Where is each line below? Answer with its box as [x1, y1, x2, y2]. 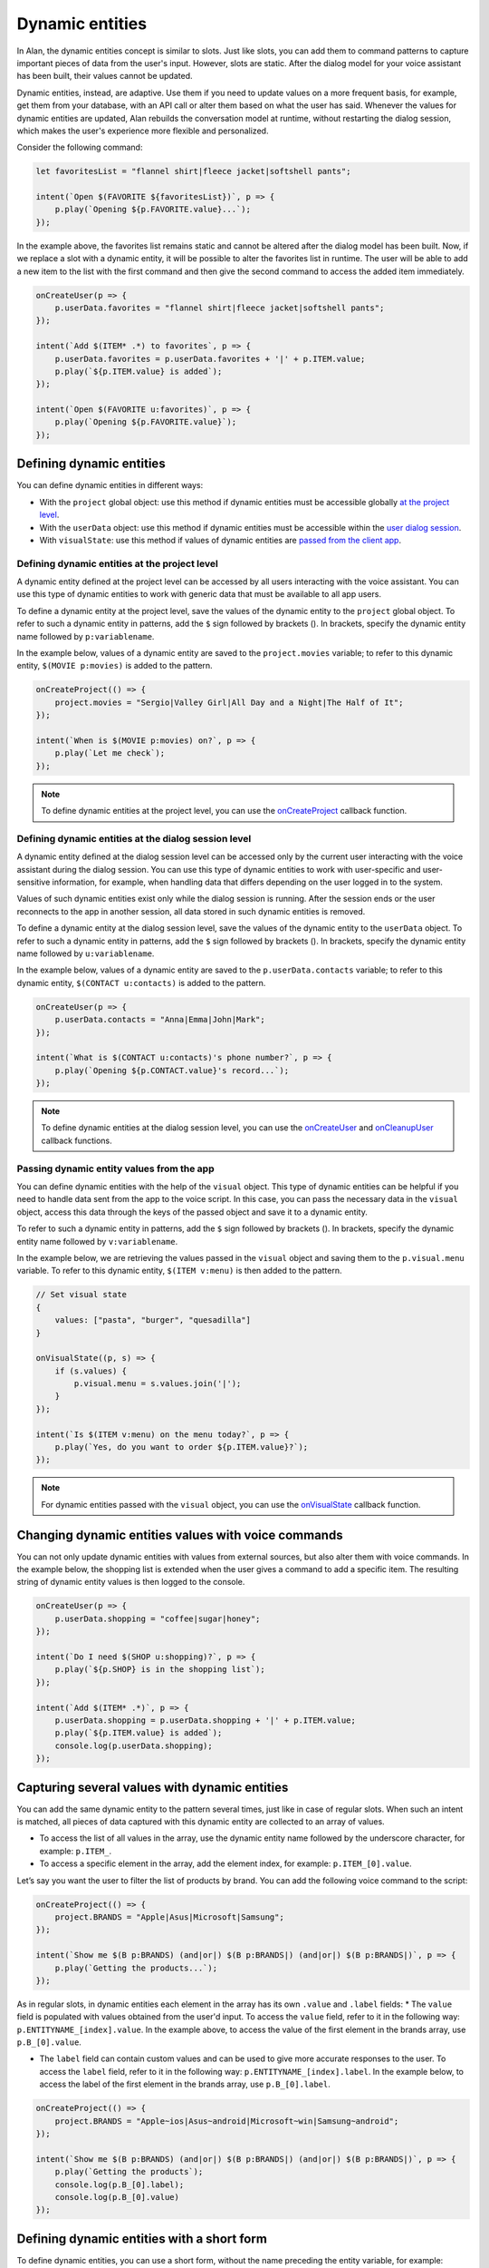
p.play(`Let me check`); [54, 748, 166, 758]
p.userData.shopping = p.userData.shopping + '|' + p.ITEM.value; [54, 1715, 357, 1725]
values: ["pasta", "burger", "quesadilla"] [54, 1315, 251, 1325]
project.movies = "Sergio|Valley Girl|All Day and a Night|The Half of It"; [54, 697, 404, 708]
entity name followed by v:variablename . [16, 1236, 178, 1246]
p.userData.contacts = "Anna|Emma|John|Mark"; [54, 1014, 266, 1025]
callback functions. [41, 1135, 112, 1146]
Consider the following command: [16, 142, 143, 153]
